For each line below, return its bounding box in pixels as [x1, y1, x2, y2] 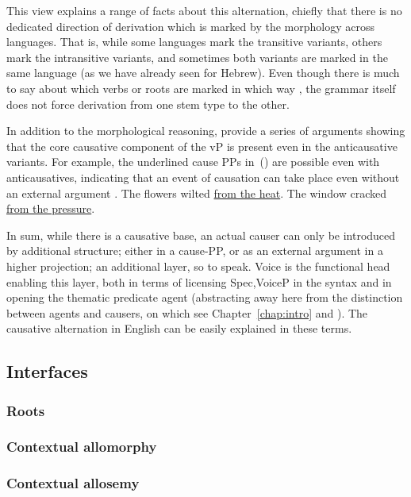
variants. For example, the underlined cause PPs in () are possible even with [6, 153, 380, 170]
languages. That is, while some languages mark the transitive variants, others [6, 33, 382, 50]
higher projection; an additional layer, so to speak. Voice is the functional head [6, 257, 390, 274]
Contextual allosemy [6, 473, 140, 493]
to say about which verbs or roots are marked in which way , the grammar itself [6, 79, 396, 96]
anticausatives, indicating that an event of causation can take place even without [6, 168, 400, 185]
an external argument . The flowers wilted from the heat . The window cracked [6, 184, 386, 201]
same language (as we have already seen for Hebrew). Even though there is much [6, 64, 400, 81]
